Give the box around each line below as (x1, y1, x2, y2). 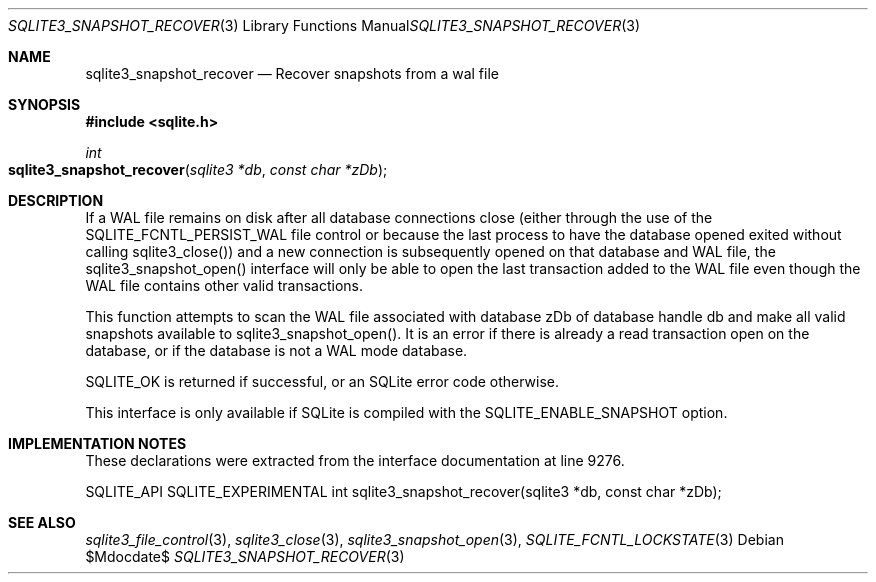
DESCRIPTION (8, 192, 104, 209)
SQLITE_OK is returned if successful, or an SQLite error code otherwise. (85, 373, 560, 390)
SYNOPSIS (8, 96, 81, 113)
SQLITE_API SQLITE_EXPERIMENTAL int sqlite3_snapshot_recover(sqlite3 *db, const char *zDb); (85, 483, 722, 500)
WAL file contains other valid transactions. (85, 277, 363, 294)
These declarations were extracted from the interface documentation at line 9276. (85, 452, 625, 469)
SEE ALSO (8, 514, 76, 531)
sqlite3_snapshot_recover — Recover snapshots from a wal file (85, 65, 499, 82)
